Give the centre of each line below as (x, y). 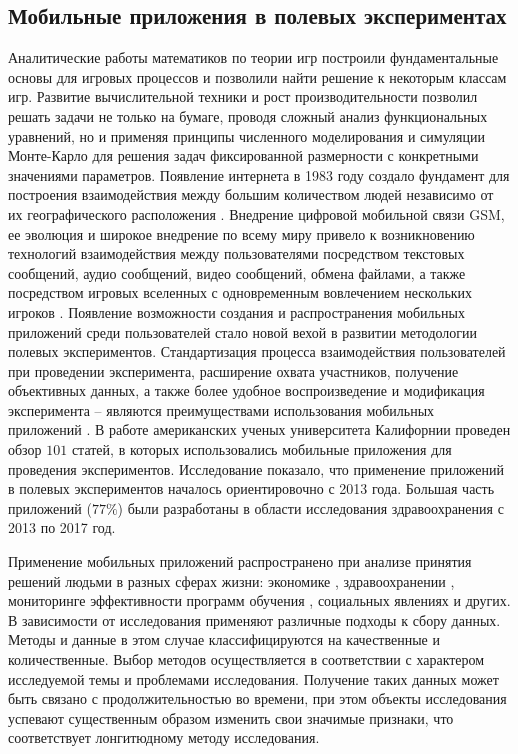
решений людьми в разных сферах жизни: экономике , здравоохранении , (231, 580)
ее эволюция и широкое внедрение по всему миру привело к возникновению (241, 233)
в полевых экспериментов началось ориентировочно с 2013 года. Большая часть (251, 488)
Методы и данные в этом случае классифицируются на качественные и (224, 639)
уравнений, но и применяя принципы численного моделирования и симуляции (246, 135)
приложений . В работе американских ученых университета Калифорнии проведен (259, 429)
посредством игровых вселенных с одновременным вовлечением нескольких (240, 292)
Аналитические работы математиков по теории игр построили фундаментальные (253, 57)
